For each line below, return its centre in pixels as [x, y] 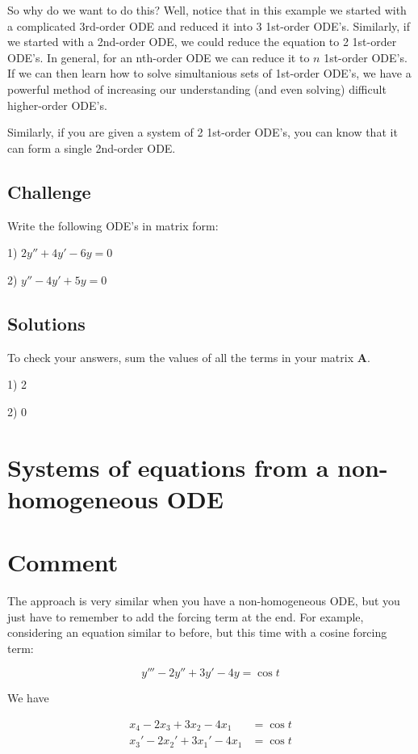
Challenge [49, 191]
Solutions [46, 323]
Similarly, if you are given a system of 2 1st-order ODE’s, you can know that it [203, 132]
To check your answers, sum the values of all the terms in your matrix [181, 357]
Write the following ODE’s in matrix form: [113, 225]
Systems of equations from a [168, 467]
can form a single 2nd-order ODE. [92, 147]
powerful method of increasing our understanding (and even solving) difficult [197, 88]
